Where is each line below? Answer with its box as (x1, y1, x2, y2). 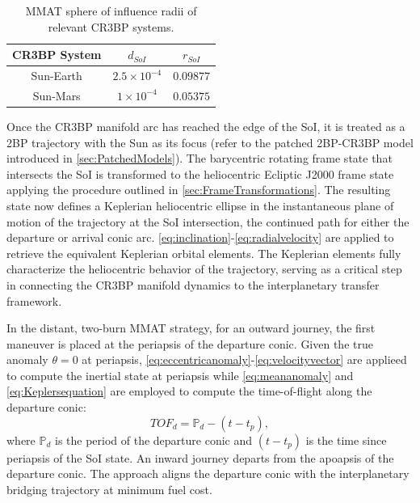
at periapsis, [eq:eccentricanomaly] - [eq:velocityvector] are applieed (82, 351, 407, 368)
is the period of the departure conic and (54, 431, 253, 448)
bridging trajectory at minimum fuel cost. (6, 480, 212, 497)
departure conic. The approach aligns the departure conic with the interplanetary (6, 465, 409, 482)
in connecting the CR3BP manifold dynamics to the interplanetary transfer (6, 276, 380, 293)
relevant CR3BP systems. (48, 18, 174, 35)
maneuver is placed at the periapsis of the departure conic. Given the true (6, 335, 373, 352)
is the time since (305, 431, 387, 448)
